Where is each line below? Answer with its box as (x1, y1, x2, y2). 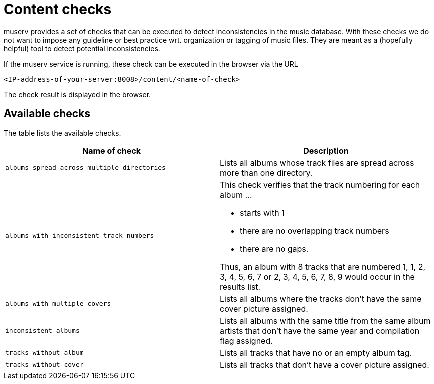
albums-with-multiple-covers (5, 300, 111, 308)
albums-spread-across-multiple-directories (5, 164, 166, 172)
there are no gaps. (240, 243, 309, 254)
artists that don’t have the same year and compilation (220, 325, 420, 336)
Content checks (4, 1, 112, 18)
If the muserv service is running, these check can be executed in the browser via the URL (4, 59, 298, 68)
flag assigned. (220, 335, 273, 346)
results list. (220, 281, 261, 292)
